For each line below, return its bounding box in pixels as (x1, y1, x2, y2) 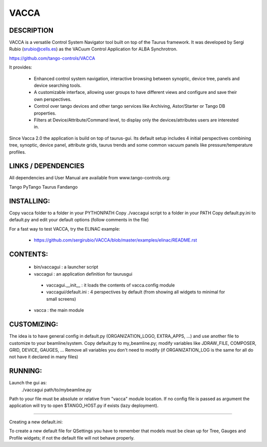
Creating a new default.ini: (9, 419, 63, 425)
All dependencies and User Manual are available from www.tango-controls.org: (9, 175, 171, 181)
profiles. (9, 149, 26, 155)
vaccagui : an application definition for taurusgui (34, 271, 133, 277)
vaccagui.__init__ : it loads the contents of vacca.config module (46, 282, 175, 288)
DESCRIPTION (9, 26, 54, 35)
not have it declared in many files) (9, 354, 79, 360)
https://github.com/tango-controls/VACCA (9, 55, 95, 61)
